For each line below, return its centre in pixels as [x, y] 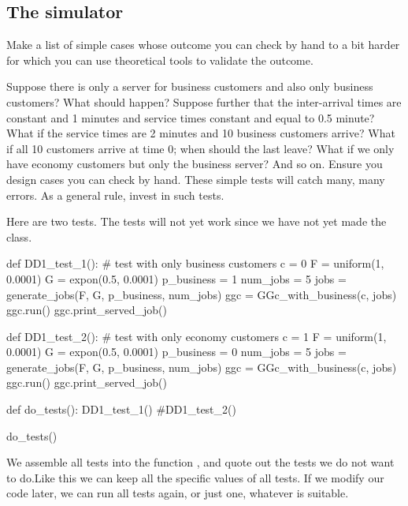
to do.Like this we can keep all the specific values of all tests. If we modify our [195, 477]
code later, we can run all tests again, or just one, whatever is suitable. [178, 493]
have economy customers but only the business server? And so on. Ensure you [195, 164]
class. [19, 236]
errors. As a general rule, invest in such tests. [115, 195]
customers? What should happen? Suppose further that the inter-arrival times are [204, 101]
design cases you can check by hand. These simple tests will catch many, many [196, 179]
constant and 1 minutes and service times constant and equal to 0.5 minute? [191, 117]
